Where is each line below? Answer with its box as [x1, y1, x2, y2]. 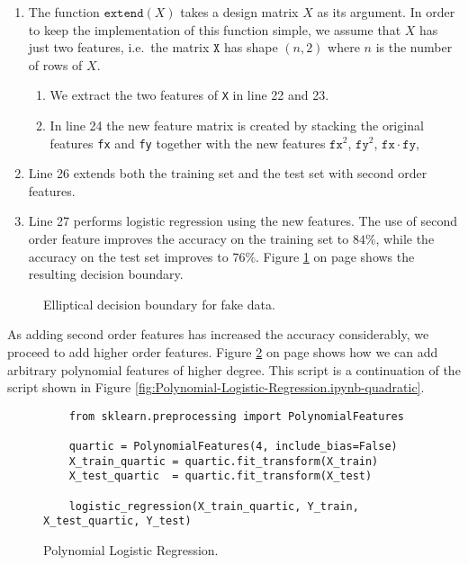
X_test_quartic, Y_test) [43, 515, 192, 528]
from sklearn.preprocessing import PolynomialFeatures [68, 409, 404, 423]
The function [28, 3, 100, 21]
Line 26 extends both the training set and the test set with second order [28, 164, 427, 183]
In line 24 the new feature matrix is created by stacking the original [49, 116, 424, 135]
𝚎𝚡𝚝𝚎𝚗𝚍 [103, 7, 144, 20]
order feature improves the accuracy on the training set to [28, 229, 349, 248]
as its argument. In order [317, 3, 455, 21]
